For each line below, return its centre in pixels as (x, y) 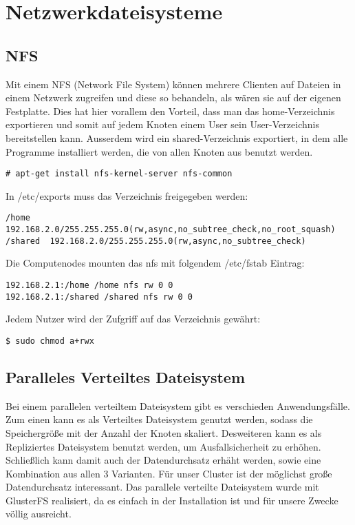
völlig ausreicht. (39, 514)
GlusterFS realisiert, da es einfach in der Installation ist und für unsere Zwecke (172, 500)
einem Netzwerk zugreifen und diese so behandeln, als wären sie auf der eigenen (173, 97)
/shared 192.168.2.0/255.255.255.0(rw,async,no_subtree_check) (156, 241)
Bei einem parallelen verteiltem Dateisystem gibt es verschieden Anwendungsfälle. (178, 405)
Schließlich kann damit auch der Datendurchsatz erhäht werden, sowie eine (163, 460)
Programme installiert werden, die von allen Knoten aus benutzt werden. (159, 151)
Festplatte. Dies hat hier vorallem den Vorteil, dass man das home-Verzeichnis (170, 111)
